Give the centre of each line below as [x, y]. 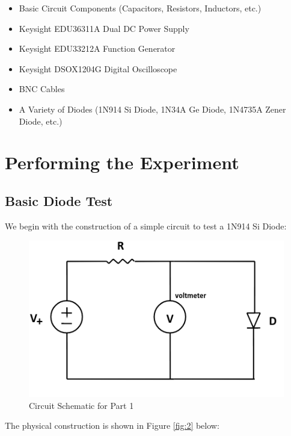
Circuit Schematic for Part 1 [81, 405]
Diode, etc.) [41, 121]
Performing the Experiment [122, 162]
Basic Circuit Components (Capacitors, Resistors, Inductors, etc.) [140, 8]
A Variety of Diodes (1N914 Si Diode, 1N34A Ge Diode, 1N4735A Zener [152, 109]
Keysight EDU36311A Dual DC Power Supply [104, 28]
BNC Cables [42, 89]
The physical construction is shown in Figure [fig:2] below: [112, 425]
